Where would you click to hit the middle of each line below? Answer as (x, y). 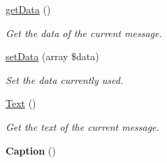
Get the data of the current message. (84, 33)
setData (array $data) (52, 56)
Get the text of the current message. (82, 126)
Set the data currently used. (65, 79)
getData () (28, 9)
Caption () (31, 150)
